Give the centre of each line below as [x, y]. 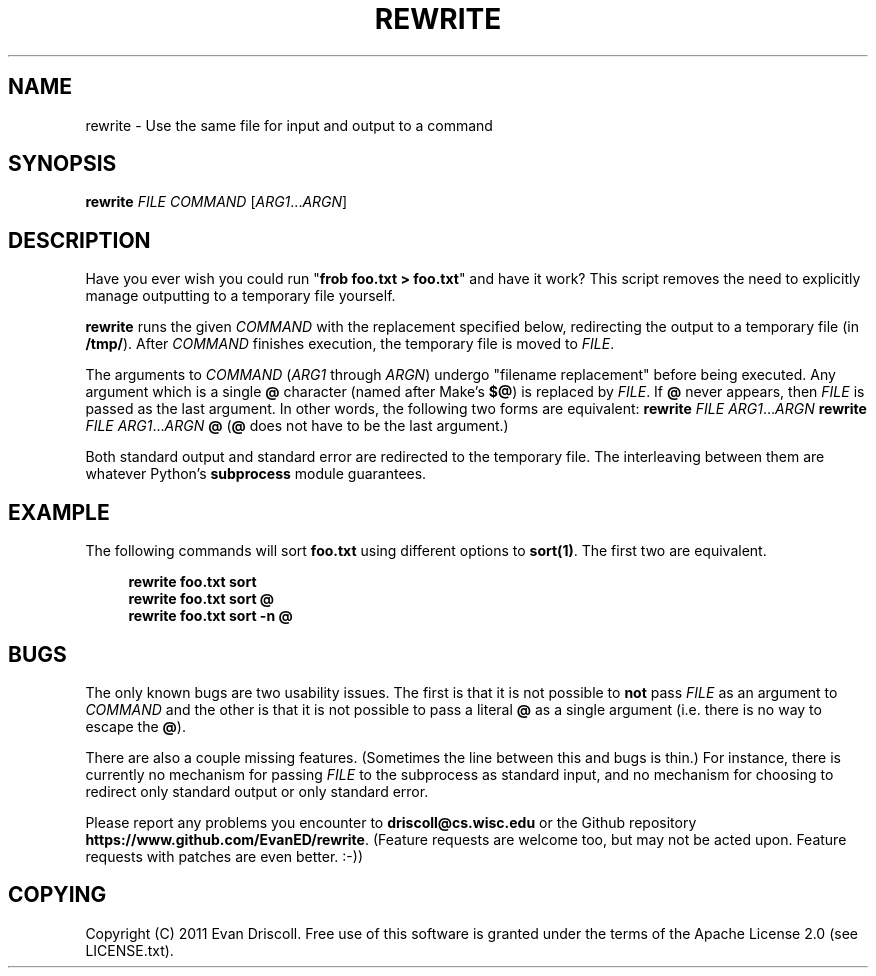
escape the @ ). [135, 726]
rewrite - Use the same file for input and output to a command [289, 125]
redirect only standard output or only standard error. [257, 791]
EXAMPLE [59, 512]
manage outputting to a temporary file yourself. [240, 296]
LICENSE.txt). [129, 950]
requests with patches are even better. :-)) [224, 856]
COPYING [57, 895]
